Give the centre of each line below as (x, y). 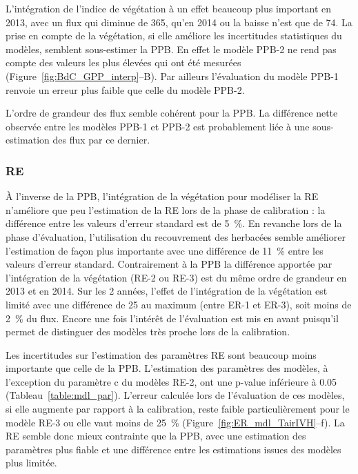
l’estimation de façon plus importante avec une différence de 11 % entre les (165, 250)
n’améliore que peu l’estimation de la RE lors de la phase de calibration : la (166, 209)
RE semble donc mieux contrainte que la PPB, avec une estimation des (156, 436)
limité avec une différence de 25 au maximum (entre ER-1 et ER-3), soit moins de (179, 304)
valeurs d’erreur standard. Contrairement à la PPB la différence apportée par (169, 264)
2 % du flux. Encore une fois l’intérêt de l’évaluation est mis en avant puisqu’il (172, 318)
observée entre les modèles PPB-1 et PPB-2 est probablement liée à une (158, 126)
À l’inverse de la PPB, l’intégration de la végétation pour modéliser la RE (162, 196)
